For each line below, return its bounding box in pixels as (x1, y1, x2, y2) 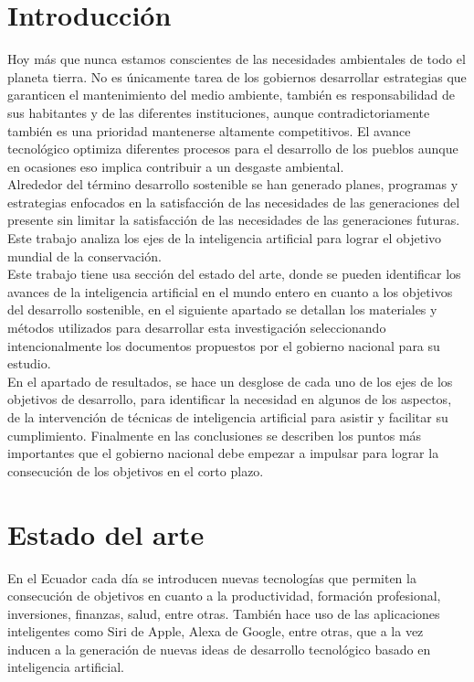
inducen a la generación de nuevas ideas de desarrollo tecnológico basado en (7, 639, 431, 658)
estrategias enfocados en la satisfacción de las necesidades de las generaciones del (7, 192, 460, 211)
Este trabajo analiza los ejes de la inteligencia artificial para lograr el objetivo (7, 229, 442, 248)
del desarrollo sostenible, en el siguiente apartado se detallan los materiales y (7, 300, 437, 319)
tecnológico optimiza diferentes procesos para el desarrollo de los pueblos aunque (7, 139, 458, 158)
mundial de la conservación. (7, 246, 162, 265)
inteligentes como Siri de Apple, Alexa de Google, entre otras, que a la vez (7, 622, 424, 641)
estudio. (7, 354, 51, 373)
